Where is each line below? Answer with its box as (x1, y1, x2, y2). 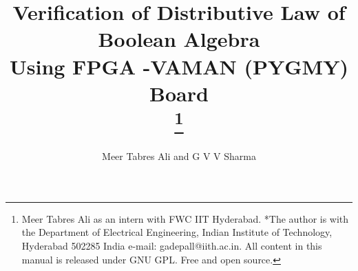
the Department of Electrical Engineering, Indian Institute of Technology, (21, 225, 333, 239)
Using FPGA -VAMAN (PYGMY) (9, 52, 349, 80)
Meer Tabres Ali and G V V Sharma (102, 149, 256, 163)
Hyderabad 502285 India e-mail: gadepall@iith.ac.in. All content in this (21, 238, 322, 252)
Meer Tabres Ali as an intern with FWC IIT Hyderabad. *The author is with (21, 211, 349, 225)
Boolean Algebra (98, 25, 260, 53)
